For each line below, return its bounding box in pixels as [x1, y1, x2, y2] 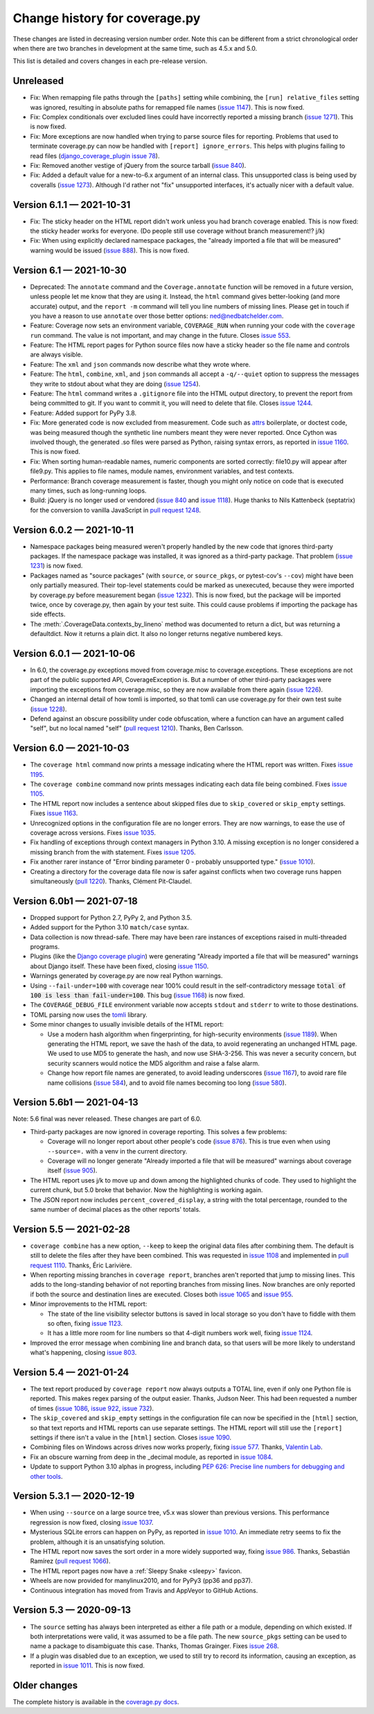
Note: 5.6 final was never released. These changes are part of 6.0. [12, 1115, 202, 1123]
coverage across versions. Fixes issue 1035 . [30, 829, 156, 837]
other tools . [30, 1472, 63, 1480]
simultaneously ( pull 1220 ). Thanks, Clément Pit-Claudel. [30, 877, 193, 885]
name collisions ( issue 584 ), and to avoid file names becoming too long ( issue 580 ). [47, 1079, 287, 1087]
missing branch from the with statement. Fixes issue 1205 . [30, 848, 197, 856]
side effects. [30, 610, 66, 619]
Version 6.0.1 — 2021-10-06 [12, 647, 136, 659]
